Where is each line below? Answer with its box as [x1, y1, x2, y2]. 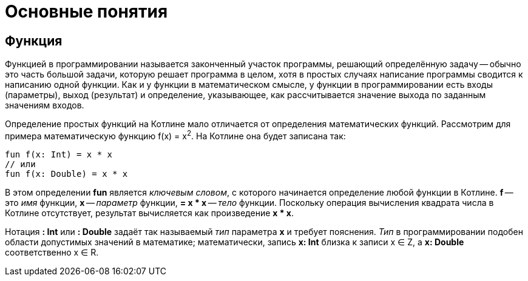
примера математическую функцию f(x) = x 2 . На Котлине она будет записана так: [5, 129, 346, 141]
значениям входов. [5, 100, 84, 111]
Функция [5, 33, 63, 48]
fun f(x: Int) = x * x [5, 149, 113, 159]
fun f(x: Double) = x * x [5, 168, 128, 179]
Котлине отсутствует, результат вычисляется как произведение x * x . [5, 207, 294, 218]
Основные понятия [5, 1, 168, 22]
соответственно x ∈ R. [5, 246, 99, 257]
